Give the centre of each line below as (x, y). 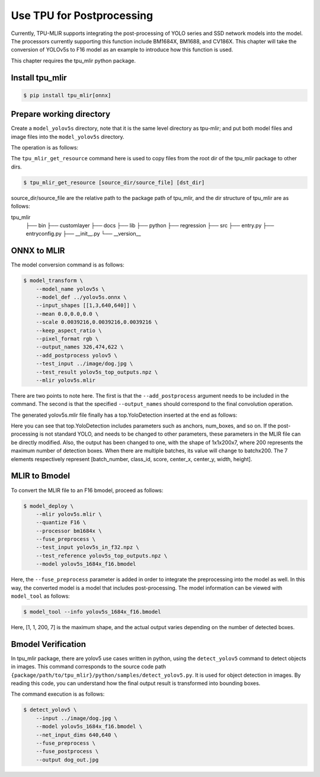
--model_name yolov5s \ (70, 289)
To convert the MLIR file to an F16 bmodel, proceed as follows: (87, 490)
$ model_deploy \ (49, 506)
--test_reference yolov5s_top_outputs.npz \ (102, 556)
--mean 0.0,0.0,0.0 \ (67, 314)
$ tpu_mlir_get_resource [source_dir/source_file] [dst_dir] (114, 182)
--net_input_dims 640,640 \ (77, 735)
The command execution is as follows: (58, 694)
